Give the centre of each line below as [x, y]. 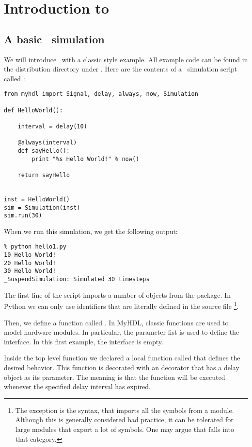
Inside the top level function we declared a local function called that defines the [122, 358]
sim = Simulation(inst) [42, 207]
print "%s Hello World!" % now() [86, 159]
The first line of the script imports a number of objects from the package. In [117, 295]
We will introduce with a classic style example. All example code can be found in [126, 59]
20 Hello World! [30, 263]
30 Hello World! [30, 271]
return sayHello [44, 175]
